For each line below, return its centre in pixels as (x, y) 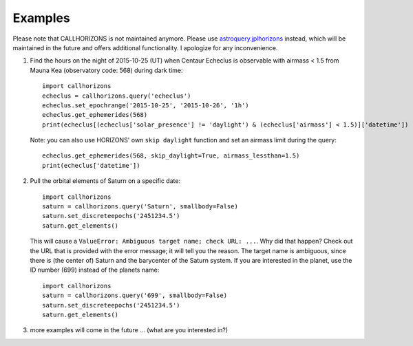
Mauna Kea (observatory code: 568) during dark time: (106, 70)
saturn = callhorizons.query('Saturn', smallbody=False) (140, 207)
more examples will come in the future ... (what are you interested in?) (129, 330)
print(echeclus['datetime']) (91, 165)
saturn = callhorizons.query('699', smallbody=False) (135, 295)
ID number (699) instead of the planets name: (95, 270)
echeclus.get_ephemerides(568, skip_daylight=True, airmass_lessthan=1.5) (171, 156)
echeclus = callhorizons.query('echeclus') (117, 96)
